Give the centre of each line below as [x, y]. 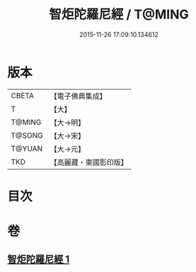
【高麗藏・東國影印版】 [89, 162]
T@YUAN [27, 148]
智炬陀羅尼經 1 [39, 260]
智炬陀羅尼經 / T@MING [119, 14]
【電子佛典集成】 [79, 96]
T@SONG [27, 135]
